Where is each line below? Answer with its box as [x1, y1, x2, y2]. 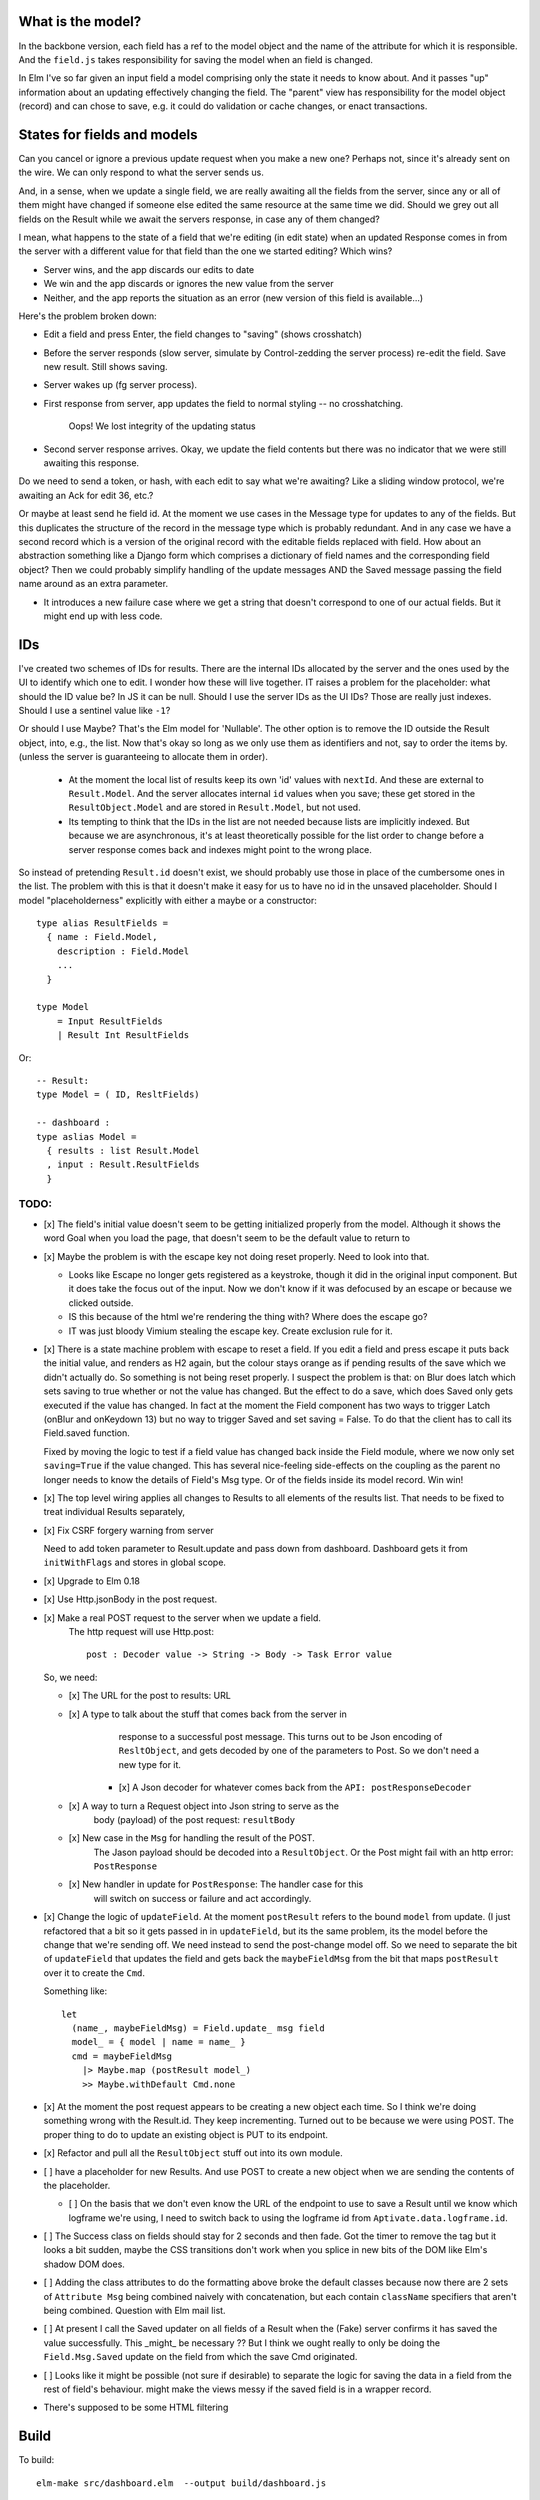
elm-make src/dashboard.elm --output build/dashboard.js [36, 2477, 327, 2489]
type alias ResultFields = [36, 918, 169, 929]
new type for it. [118, 1758, 182, 1770]
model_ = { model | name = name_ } [71, 2036, 247, 2048]
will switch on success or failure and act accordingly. [93, 1892, 312, 1904]
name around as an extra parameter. [18, 578, 169, 590]
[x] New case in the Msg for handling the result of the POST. [68, 1832, 315, 1844]
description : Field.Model [56, 945, 190, 957]
